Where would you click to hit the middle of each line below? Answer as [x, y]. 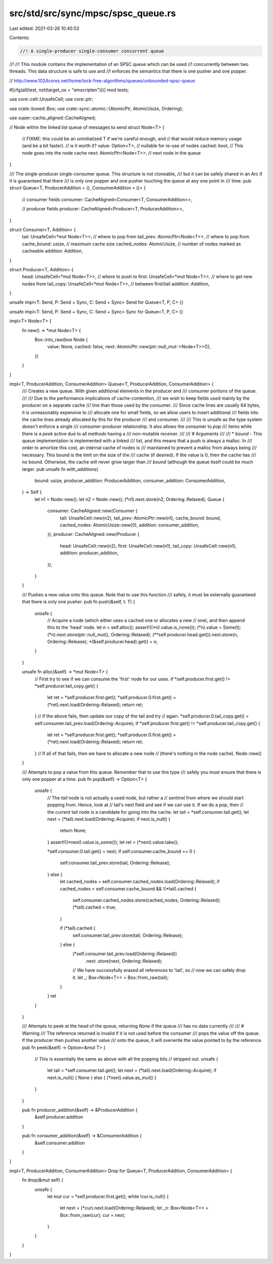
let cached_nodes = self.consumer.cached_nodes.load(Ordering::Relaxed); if [140, 882]
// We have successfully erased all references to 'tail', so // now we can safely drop [159, 970]
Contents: [19, 38]
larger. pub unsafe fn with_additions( [60, 469]
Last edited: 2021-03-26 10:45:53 [44, 28]
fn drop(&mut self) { [43, 1180]
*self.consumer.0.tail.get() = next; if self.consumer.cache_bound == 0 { [121, 851]
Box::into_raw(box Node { [61, 340]
